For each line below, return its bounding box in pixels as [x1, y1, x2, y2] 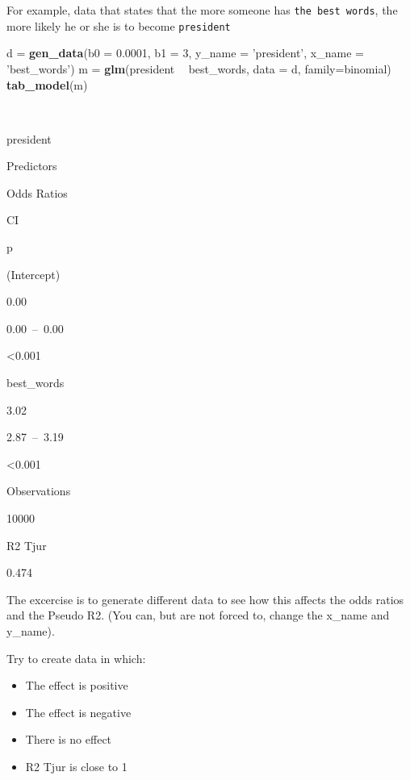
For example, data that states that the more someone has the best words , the [6, 2, 398, 18]
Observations [6, 482, 71, 499]
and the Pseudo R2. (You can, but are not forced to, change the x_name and [6, 607, 390, 624]
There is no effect [25, 731, 112, 748]
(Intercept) [6, 265, 61, 282]
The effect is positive [25, 677, 128, 694]
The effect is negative [25, 703, 132, 720]
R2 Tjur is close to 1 [25, 757, 128, 774]
